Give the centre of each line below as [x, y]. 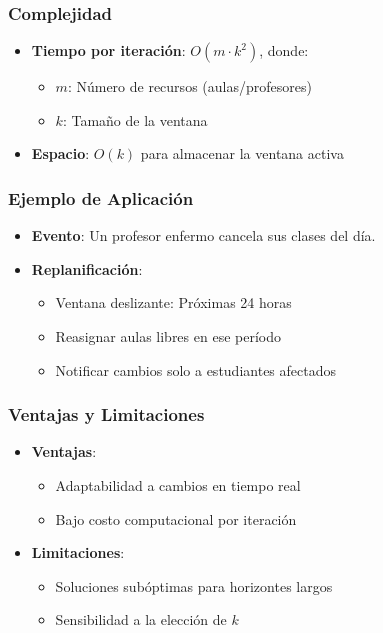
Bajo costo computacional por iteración [176, 518]
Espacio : [60, 153]
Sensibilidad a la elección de [141, 619]
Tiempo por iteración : [108, 50]
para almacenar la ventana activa [242, 153]
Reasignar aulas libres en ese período [168, 336]
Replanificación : [87, 268]
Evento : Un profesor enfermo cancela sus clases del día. [203, 235]
